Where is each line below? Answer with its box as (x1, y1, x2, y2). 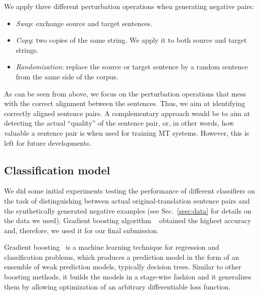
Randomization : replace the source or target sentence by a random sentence (16, 61, 248, 72)
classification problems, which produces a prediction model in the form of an (4, 251, 239, 262)
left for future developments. (4, 137, 91, 148)
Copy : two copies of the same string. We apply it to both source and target (16, 35, 247, 45)
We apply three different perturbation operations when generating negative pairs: (4, 1, 254, 11)
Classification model (4, 162, 110, 177)
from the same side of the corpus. (16, 71, 118, 81)
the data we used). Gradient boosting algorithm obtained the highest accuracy (4, 215, 251, 226)
